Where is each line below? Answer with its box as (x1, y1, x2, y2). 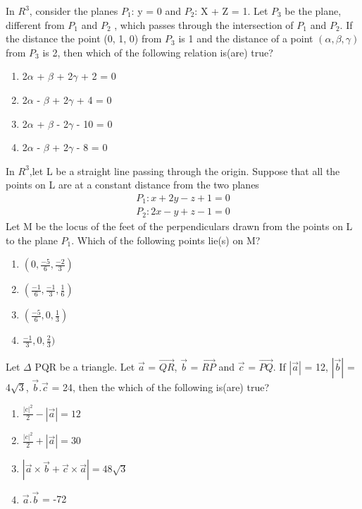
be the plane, (285, 4, 342, 18)
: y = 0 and (131, 4, 181, 18)
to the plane (6, 232, 58, 247)
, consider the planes (29, 4, 118, 18)
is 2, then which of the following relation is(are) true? (42, 44, 273, 59)
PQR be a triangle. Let (35, 359, 135, 373)
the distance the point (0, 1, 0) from (6, 31, 162, 46)
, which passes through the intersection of (114, 17, 294, 32)
